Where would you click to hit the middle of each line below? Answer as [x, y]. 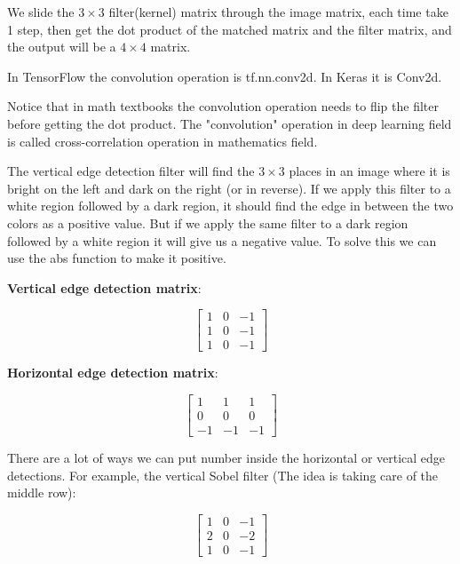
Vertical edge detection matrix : [104, 287]
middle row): [42, 493]
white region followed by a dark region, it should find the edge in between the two [230, 206]
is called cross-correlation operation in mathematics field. [163, 141]
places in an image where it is [369, 171]
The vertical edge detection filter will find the [131, 171]
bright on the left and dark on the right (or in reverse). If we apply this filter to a [229, 188]
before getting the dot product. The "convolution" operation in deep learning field [230, 123]
